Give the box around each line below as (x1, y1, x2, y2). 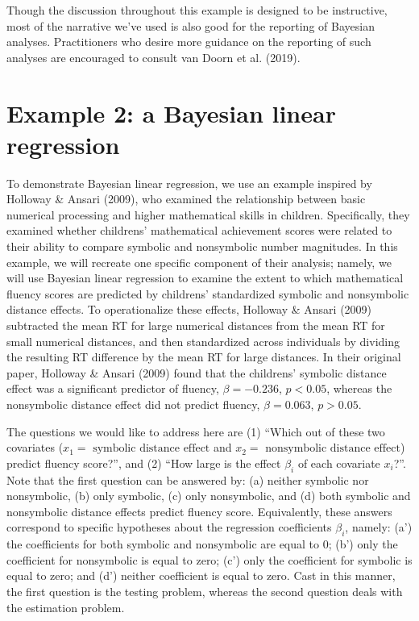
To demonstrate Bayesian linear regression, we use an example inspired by (6, 174, 372, 191)
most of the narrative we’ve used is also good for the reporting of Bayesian (6, 17, 375, 34)
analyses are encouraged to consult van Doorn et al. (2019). (6, 48, 301, 65)
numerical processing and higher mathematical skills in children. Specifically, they (6, 206, 410, 223)
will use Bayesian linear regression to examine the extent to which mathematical (6, 269, 404, 286)
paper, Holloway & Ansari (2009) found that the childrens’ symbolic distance (6, 364, 387, 381)
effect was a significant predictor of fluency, (6, 380, 219, 397)
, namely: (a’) (345, 519, 413, 536)
